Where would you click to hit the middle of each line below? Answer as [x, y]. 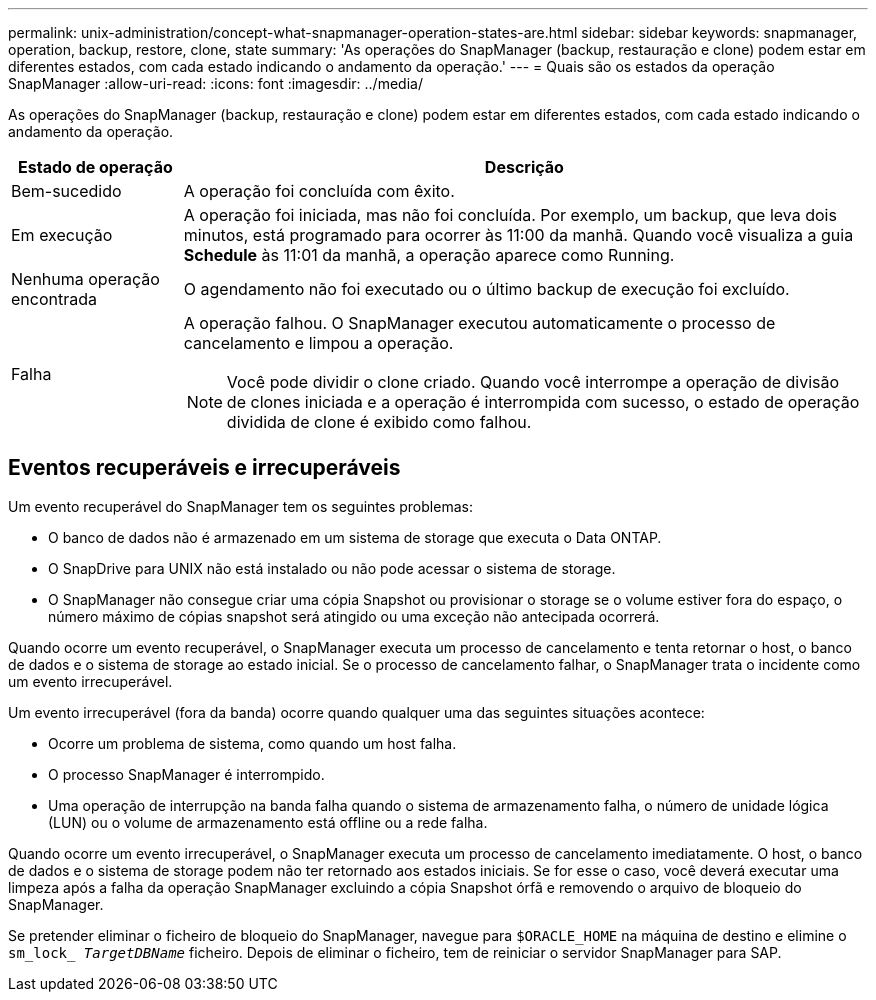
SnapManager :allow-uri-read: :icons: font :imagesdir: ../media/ [215, 83]
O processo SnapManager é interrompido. [186, 774]
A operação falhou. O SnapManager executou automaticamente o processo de [479, 323]
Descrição [524, 167]
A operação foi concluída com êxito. [319, 191]
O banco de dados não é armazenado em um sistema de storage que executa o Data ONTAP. [355, 537]
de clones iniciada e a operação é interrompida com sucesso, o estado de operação [543, 402]
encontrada [54, 299]
